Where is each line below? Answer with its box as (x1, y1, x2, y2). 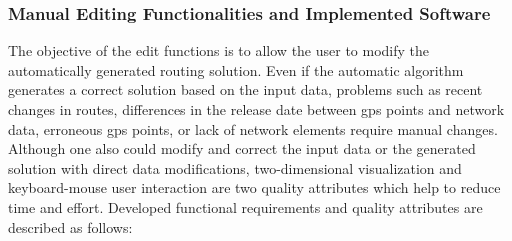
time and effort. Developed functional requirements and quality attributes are (8, 196, 483, 217)
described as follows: (8, 216, 133, 237)
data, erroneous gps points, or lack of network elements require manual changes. (8, 118, 498, 139)
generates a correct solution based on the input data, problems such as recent (8, 79, 483, 100)
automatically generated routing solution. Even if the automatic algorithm (8, 59, 464, 80)
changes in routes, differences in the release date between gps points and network (8, 99, 505, 119)
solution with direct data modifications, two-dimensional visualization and (8, 157, 462, 178)
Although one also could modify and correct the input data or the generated (8, 138, 476, 159)
